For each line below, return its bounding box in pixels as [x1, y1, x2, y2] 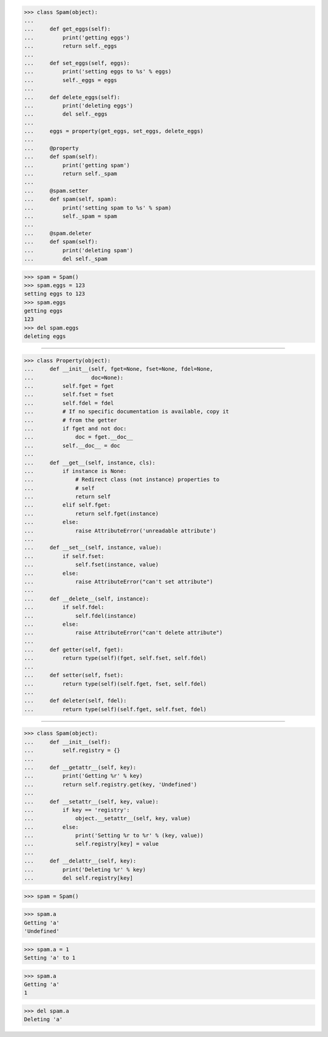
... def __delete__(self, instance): [24, 595, 149, 602]
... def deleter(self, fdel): [24, 697, 127, 705]
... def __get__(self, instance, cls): [24, 459, 156, 466]
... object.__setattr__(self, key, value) [24, 815, 191, 822]
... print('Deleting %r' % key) [24, 866, 146, 873]
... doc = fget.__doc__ [24, 433, 134, 441]
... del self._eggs [24, 111, 108, 118]
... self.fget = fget [24, 382, 114, 389]
